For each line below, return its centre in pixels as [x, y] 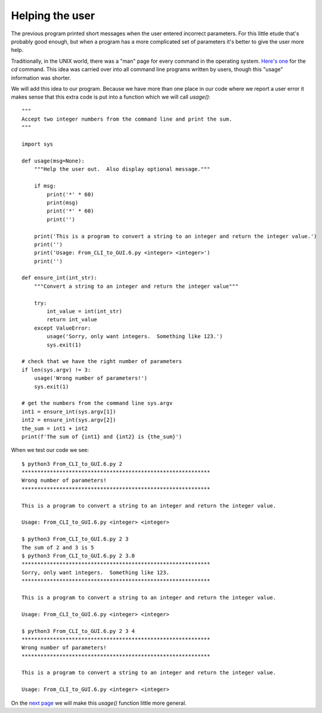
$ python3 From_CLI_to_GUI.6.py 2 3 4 [78, 631]
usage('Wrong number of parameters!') [91, 378]
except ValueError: [62, 328]
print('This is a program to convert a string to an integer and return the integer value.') [175, 236]
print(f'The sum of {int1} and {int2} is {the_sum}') [102, 437]
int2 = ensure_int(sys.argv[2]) [69, 420]
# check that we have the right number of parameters [102, 362]
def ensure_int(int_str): [60, 278]
